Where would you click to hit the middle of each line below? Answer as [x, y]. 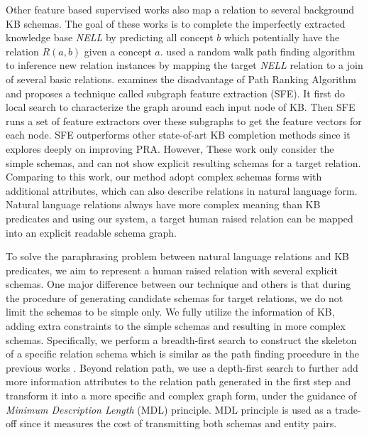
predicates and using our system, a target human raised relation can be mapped [180, 218]
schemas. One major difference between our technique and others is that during [178, 284]
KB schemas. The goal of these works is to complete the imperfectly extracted [176, 23]
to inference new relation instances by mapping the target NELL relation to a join [184, 65]
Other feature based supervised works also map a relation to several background [180, 9]
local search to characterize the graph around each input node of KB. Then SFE [181, 107]
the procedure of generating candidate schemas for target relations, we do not [175, 297]
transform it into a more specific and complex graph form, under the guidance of [181, 396]
